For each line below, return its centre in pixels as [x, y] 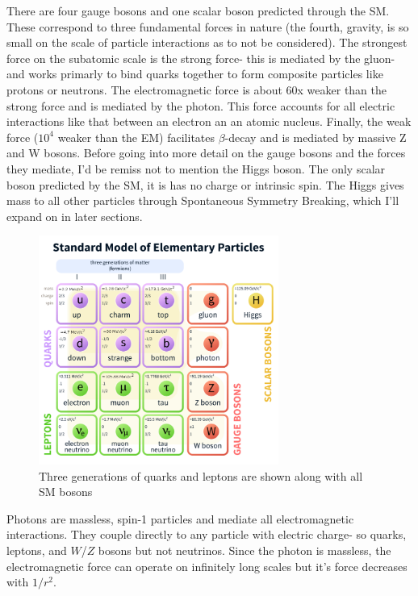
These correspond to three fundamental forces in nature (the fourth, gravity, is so [208, 26]
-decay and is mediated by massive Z [316, 137]
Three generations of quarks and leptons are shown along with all [201, 475]
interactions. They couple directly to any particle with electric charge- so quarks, [207, 534]
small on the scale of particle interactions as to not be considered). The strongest [207, 42]
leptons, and [37, 550]
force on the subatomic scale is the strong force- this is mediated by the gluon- [201, 58]
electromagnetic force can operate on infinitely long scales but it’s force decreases [207, 566]
